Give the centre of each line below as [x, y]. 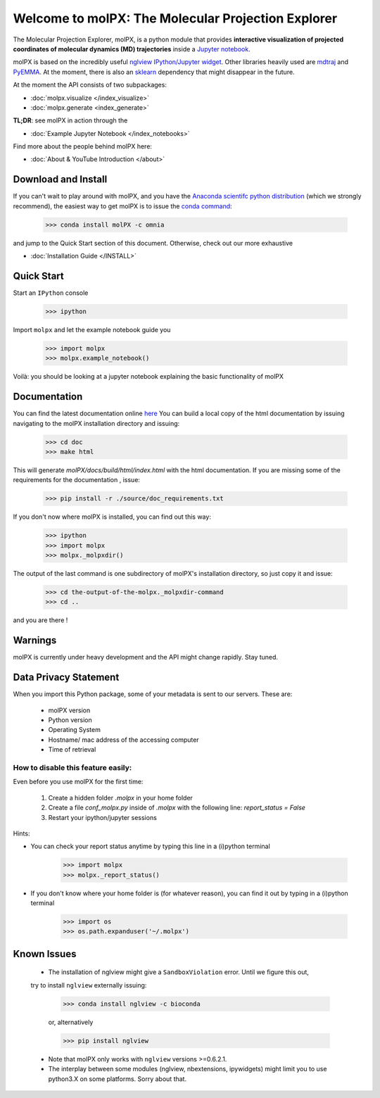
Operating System [75, 730]
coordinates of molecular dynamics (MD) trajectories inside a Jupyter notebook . [132, 49]
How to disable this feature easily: [72, 768]
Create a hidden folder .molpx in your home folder [121, 797]
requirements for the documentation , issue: [77, 480]
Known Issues [45, 954]
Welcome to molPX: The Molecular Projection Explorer [175, 18]
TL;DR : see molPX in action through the [70, 120]
